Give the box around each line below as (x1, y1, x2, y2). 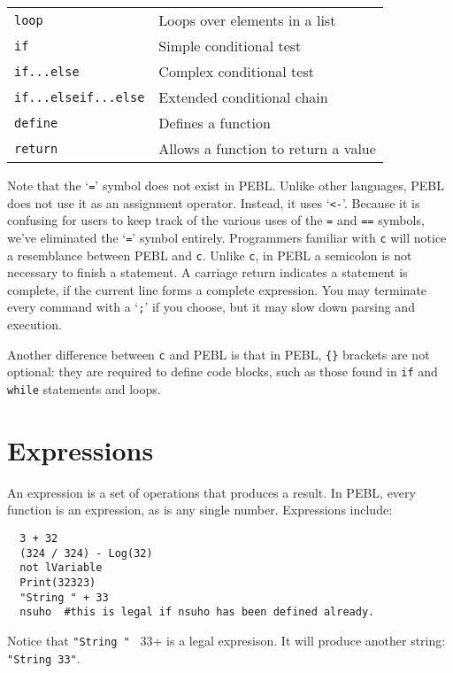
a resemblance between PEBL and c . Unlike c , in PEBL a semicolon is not (7, 245, 412, 264)
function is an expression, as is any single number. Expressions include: (7, 500, 393, 519)
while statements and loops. (7, 380, 161, 398)
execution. (7, 315, 62, 334)
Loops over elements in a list (158, 10, 336, 30)
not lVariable (19, 561, 103, 575)
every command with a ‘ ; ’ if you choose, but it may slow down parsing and (7, 298, 415, 316)
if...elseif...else (14, 89, 145, 104)
